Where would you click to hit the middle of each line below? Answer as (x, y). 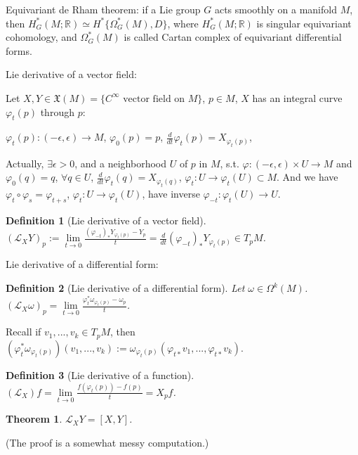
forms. (19, 50)
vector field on (154, 99)
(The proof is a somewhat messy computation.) (107, 442)
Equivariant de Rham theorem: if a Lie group (103, 9)
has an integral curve (297, 97)
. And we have (307, 177)
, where (183, 23)
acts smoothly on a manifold (276, 9)
